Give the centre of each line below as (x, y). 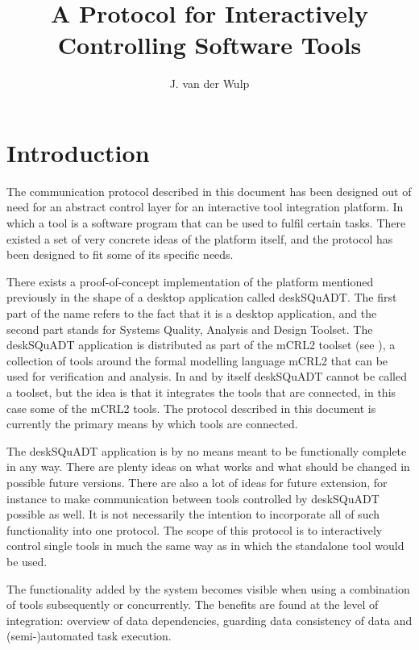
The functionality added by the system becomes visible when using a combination (208, 588)
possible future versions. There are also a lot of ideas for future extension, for (197, 482)
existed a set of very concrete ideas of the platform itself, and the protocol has (200, 238)
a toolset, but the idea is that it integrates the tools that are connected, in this (201, 392)
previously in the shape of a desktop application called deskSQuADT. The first (202, 297)
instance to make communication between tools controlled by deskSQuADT (193, 498)
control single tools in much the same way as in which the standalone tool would (205, 546)
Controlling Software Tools (209, 45)
